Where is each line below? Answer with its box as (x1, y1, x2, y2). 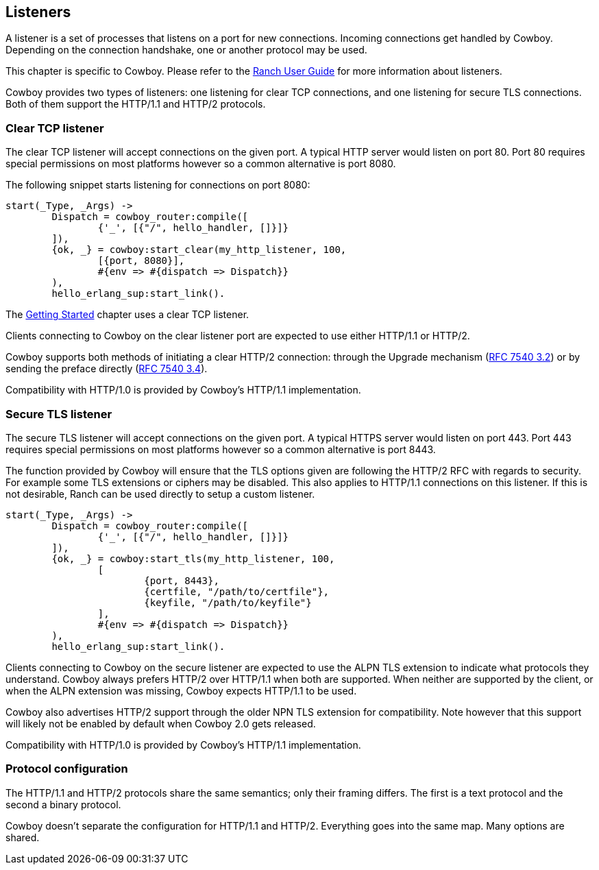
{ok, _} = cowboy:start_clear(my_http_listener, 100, (51, 244, 347, 256)
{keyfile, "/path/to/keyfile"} (144, 596, 312, 608)
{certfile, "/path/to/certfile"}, (144, 585, 330, 597)
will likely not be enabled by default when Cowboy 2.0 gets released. (5, 717, 316, 729)
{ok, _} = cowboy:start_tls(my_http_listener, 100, (51, 553, 335, 564)
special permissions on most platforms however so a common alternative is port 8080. (5, 158, 396, 170)
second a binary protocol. (5, 798, 121, 810)
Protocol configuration (5, 762, 128, 776)
